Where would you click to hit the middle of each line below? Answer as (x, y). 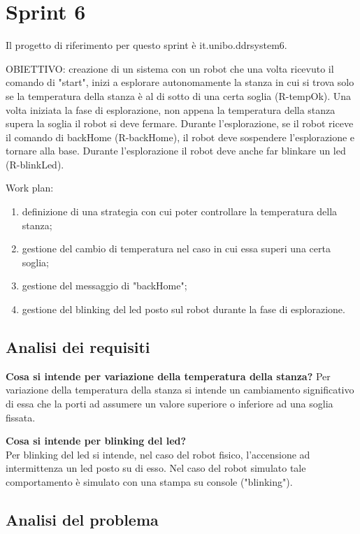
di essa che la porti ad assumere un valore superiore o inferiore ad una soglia (170, 404)
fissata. (21, 417)
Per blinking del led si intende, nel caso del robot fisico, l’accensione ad (158, 454)
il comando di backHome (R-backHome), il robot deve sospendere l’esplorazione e (180, 137)
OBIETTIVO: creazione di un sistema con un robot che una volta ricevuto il (170, 68)
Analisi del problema (82, 519)
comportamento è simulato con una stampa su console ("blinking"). (149, 481)
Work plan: (30, 188)
